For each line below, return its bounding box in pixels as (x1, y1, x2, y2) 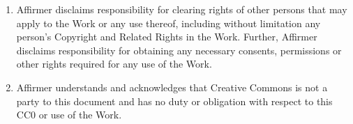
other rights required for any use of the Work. (16, 56, 212, 71)
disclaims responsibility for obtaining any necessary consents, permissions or (16, 42, 342, 57)
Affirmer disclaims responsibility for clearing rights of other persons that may (16, 2, 347, 16)
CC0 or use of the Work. (16, 107, 122, 122)
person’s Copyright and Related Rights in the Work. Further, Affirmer (16, 29, 317, 44)
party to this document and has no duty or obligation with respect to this (16, 93, 333, 108)
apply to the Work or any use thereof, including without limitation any (16, 15, 321, 30)
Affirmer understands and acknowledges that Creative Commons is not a (16, 79, 328, 94)
